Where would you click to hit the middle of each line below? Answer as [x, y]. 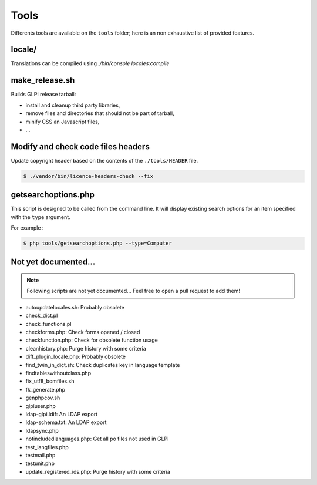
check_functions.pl [48, 324]
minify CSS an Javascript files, [63, 122]
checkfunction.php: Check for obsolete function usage [92, 340]
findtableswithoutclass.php [58, 373]
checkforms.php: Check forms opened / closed [83, 332]
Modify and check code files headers [80, 146]
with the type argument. [41, 217]
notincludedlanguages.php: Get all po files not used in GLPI [97, 439]
